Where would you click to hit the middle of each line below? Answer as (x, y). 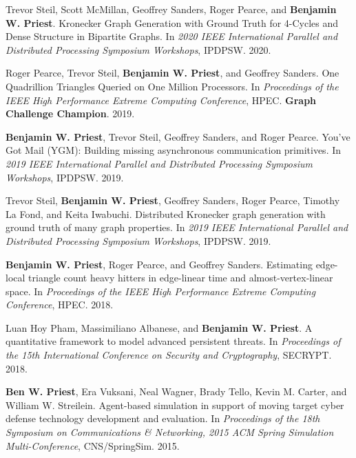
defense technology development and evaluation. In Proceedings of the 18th (163, 418)
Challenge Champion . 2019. (70, 113)
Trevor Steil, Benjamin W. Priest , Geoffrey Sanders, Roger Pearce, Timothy (173, 200)
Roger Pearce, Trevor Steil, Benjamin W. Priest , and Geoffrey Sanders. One (172, 73)
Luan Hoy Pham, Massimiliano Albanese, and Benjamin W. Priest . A (159, 327)
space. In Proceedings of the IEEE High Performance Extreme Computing (161, 291)
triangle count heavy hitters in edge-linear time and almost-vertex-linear (181, 278)
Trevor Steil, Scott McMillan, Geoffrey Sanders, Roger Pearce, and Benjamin (171, 9)
